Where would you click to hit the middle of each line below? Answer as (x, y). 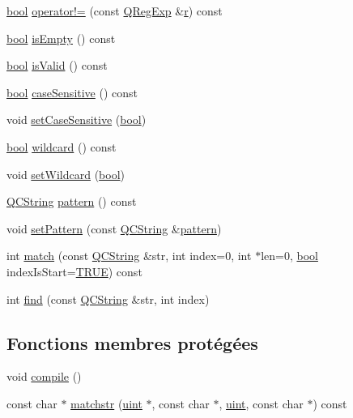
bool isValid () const (57, 65)
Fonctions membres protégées (132, 342)
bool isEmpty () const (61, 38)
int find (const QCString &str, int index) (108, 299)
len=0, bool (289, 256)
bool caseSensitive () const (72, 92)
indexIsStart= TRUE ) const (74, 271)
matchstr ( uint (106, 403)
